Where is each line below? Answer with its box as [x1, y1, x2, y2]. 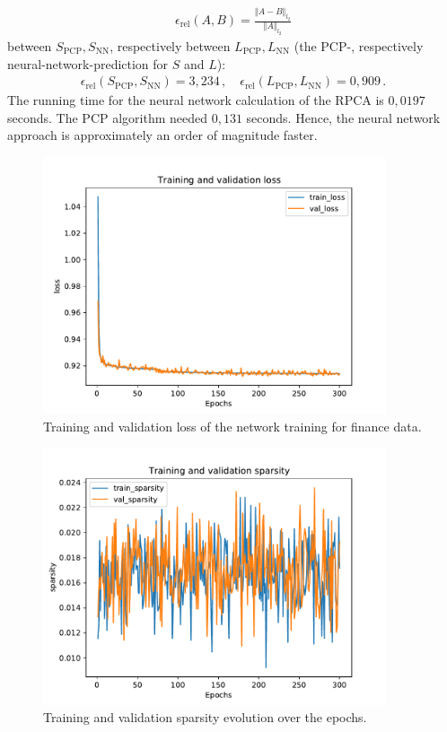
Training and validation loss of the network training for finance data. [43, 416, 422, 435]
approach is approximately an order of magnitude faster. [7, 126, 318, 144]
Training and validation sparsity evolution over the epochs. [43, 708, 367, 727]
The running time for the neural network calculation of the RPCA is [7, 91, 384, 109]
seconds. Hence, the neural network [246, 108, 441, 126]
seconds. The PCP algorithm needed [7, 108, 208, 126]
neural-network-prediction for [7, 54, 169, 73]
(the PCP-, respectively [294, 37, 424, 55]
